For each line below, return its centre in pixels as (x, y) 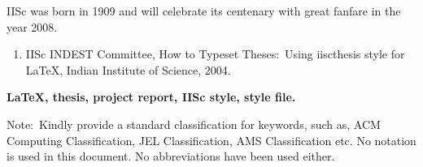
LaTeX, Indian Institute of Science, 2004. (128, 69)
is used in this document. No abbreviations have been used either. (171, 156)
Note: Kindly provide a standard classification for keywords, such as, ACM (194, 124)
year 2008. (32, 26)
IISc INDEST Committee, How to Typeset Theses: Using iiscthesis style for (215, 54)
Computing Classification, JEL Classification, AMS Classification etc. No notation (211, 140)
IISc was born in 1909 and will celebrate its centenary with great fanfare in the (204, 11)
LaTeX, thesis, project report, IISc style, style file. (151, 97)
